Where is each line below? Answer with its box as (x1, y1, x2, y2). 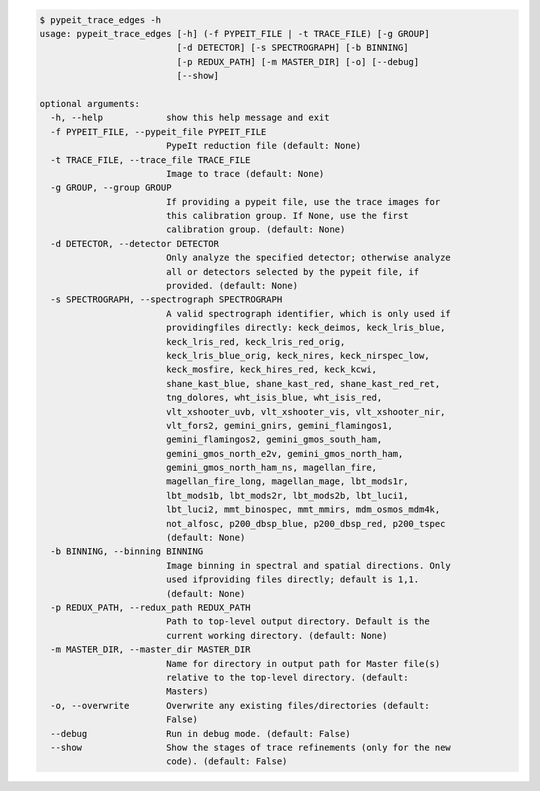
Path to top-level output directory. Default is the (165, 616, 430, 627)
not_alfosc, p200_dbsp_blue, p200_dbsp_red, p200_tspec (165, 518, 446, 529)
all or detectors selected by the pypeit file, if (165, 266, 420, 277)
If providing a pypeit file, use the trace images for (165, 196, 441, 207)
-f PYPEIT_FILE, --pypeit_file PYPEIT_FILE (50, 126, 267, 137)
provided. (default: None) (165, 280, 299, 292)
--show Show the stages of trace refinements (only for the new (50, 741, 452, 753)
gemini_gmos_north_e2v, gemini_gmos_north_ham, (165, 448, 404, 459)
